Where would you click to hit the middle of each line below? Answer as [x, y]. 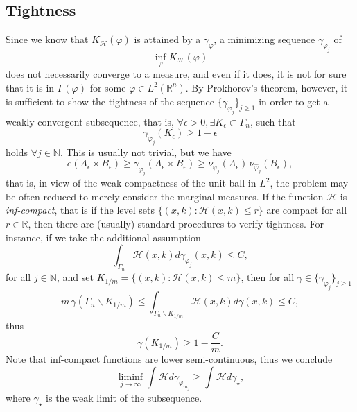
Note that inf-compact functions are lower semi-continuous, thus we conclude [169, 359]
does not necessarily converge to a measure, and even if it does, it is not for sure [176, 74]
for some [108, 87]
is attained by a [167, 39]
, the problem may [309, 183]
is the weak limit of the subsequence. [124, 398]
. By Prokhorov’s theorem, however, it [267, 87]
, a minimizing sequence [264, 39]
